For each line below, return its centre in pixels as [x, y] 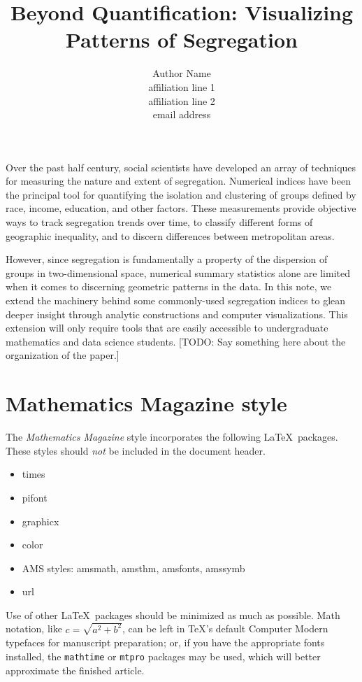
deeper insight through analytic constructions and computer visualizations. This [177, 314]
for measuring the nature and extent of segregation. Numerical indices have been [178, 181]
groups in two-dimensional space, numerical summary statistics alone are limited [178, 272]
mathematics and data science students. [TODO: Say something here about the [176, 341]
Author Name [182, 73]
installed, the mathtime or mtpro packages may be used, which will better [163, 656]
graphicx [41, 521]
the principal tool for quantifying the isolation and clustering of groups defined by [181, 194]
